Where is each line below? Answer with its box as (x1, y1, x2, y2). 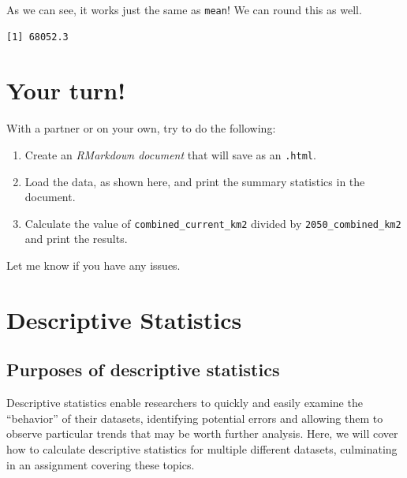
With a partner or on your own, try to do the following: (6, 120, 276, 136)
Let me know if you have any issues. (6, 257, 181, 274)
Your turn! (6, 74, 126, 106)
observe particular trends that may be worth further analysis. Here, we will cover (6, 425, 398, 442)
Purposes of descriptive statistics (6, 357, 280, 382)
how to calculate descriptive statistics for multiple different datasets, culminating (6, 441, 398, 457)
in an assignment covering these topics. (6, 456, 195, 472)
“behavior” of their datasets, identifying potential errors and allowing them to (6, 409, 383, 426)
